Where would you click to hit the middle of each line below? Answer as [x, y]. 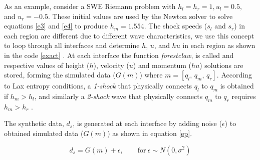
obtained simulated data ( [44, 133]
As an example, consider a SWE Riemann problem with [90, 6]
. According [234, 75]
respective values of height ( [47, 65]
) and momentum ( [162, 65]
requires [244, 96]
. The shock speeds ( [176, 26]
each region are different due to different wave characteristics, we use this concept [129, 35]
